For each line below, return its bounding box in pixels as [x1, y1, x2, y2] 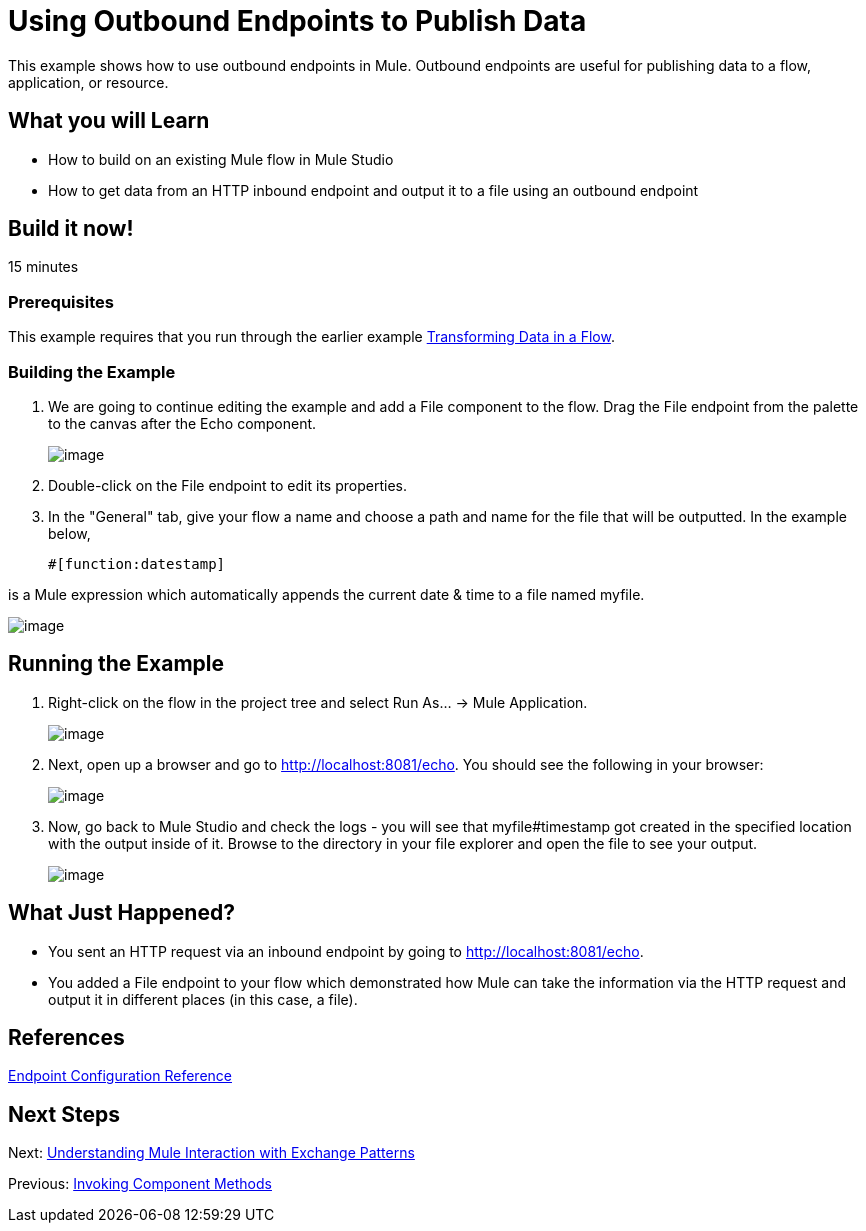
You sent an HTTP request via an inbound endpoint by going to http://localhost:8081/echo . [48, 942, 644, 960]
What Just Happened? [8, 900, 235, 926]
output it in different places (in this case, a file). [48, 990, 358, 1008]
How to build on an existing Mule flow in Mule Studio [48, 150, 394, 168]
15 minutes [8, 258, 79, 276]
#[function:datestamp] [48, 555, 226, 572]
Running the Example [8, 651, 225, 677]
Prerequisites [8, 291, 114, 312]
